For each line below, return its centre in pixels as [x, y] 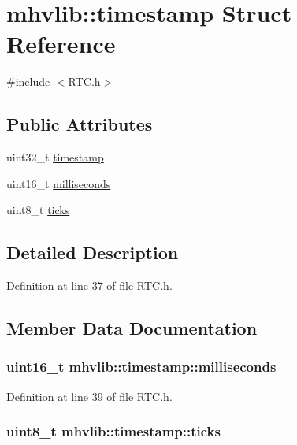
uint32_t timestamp [55, 157]
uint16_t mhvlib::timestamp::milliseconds [141, 367]
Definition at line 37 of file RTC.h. [89, 286]
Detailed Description [93, 252]
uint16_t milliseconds [59, 183]
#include [28, 82]
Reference [61, 44]
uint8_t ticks [38, 210]
